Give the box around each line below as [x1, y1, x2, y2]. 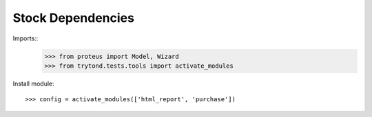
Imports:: [12, 34, 39, 42]
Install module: [12, 79, 54, 88]
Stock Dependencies [12, 10, 134, 25]
